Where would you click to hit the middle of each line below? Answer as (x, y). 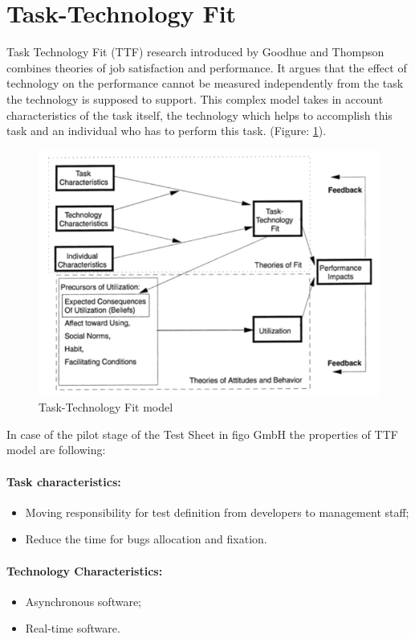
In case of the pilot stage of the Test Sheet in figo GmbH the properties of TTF (202, 434)
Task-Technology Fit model (106, 407)
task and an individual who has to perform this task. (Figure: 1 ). (167, 131)
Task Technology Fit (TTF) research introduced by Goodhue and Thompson (195, 52)
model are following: (56, 450)
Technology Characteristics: (85, 570)
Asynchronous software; (83, 601)
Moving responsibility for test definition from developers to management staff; (217, 512)
